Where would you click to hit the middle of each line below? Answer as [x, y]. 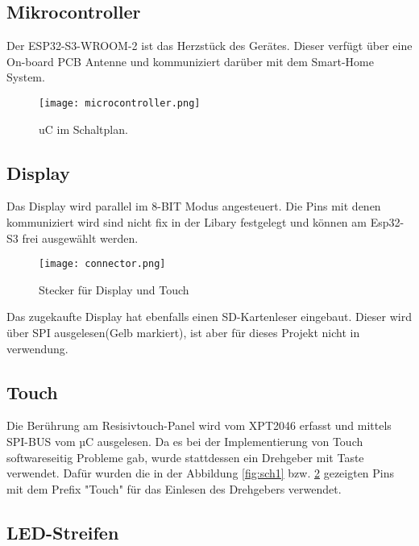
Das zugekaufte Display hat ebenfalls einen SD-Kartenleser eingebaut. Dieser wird [209, 317]
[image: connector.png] [102, 264]
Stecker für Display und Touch [114, 289]
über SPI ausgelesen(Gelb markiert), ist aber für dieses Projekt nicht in [183, 333]
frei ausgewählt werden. [80, 238]
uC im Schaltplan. [83, 129]
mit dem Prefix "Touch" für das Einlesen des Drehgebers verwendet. [174, 488]
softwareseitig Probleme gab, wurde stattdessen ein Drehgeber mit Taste [185, 457]
